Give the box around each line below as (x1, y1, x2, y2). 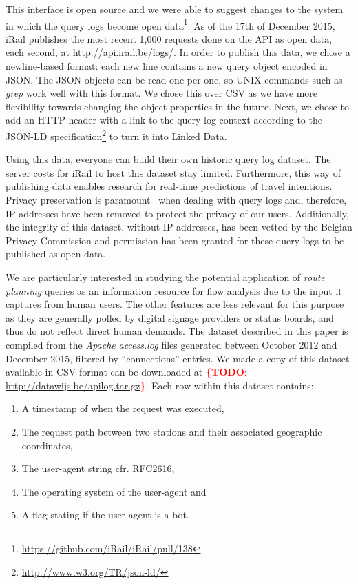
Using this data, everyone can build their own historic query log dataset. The (6, 152, 331, 166)
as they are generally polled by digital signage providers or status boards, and (6, 310, 334, 324)
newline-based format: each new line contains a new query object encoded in (6, 59, 328, 73)
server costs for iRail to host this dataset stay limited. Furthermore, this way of (6, 165, 341, 179)
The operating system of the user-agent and (21, 484, 207, 498)
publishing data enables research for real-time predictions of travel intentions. (6, 179, 333, 193)
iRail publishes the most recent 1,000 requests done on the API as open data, (6, 31, 333, 46)
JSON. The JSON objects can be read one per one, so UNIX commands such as (6, 72, 343, 86)
